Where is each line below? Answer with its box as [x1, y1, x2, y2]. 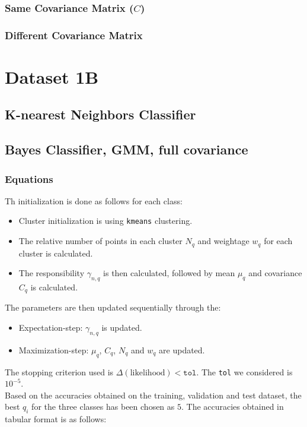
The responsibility [18, 267, 85, 279]
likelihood [130, 368, 165, 377]
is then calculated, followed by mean [103, 267, 235, 279]
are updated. [159, 343, 205, 356]
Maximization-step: [18, 343, 89, 356]
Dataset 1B [5, 64, 99, 88]
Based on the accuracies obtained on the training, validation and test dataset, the [5, 388, 302, 401]
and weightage [197, 235, 250, 247]
